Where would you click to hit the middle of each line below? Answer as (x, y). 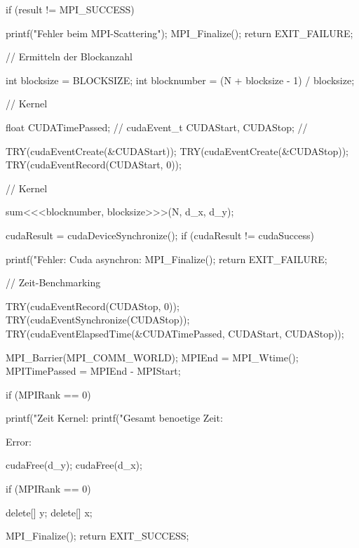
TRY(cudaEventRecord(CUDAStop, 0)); (93, 306)
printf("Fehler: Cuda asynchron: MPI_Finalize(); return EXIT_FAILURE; (167, 259)
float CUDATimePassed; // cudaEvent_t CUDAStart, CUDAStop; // (157, 127)
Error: (19, 441)
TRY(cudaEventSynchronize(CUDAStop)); (98, 320)
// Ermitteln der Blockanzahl (69, 56)
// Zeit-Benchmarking (53, 282)
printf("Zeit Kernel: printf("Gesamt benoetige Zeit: (114, 418)
